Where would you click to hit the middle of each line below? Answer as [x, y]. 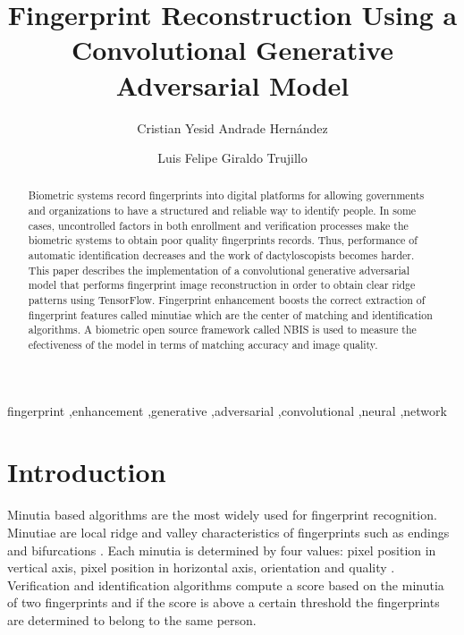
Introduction [87, 472]
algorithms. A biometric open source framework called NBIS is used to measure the [222, 330]
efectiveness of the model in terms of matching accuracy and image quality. [203, 345]
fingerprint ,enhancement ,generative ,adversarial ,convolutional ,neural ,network [227, 410]
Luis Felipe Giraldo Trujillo [232, 158]
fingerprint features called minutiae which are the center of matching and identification [230, 314]
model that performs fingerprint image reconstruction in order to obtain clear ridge [222, 285]
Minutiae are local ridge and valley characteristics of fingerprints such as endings [228, 533]
